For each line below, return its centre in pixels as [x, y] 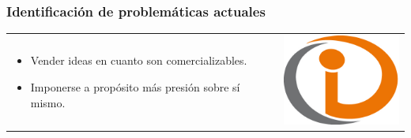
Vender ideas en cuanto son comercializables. [139, 60]
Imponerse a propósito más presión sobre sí [135, 86]
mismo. [48, 102]
